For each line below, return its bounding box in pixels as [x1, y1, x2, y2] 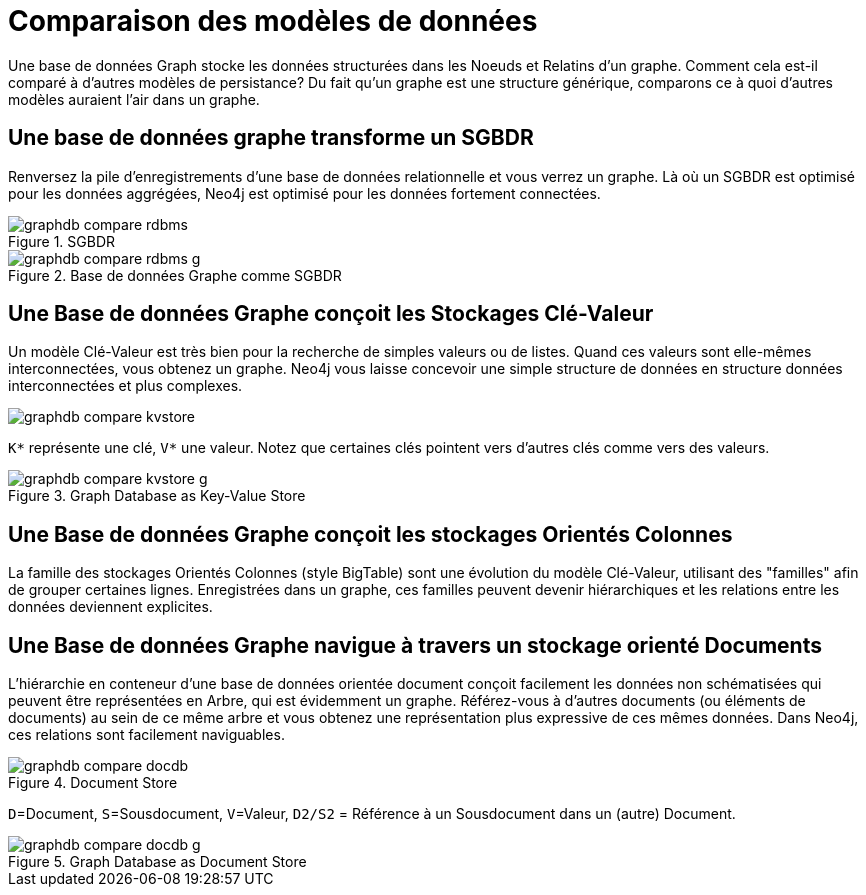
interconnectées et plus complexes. [8, 377, 243, 395]
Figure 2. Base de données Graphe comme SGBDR [8, 266, 342, 284]
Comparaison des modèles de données [8, 4, 538, 38]
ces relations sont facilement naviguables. [8, 726, 285, 744]
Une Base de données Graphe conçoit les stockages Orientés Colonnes [8, 521, 733, 547]
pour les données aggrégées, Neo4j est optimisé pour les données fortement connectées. [8, 184, 601, 202]
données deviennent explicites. [8, 598, 213, 616]
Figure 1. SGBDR [8, 232, 116, 250]
